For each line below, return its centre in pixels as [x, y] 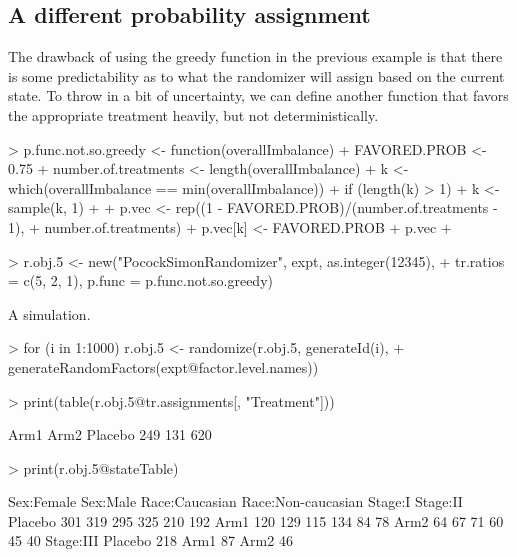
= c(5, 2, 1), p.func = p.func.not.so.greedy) [140, 280]
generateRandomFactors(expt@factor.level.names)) [163, 366]
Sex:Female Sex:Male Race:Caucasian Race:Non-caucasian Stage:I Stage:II [235, 501]
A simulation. [49, 313]
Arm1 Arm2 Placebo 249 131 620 [110, 434]
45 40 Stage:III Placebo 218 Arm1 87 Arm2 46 [150, 540]
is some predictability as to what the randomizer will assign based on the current [256, 75]
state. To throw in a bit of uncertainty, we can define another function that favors [258, 95]
